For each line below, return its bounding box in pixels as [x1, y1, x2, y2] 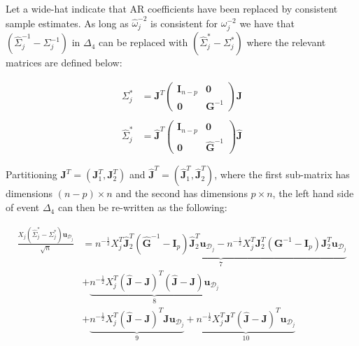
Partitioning [6, 167, 57, 182]
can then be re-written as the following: [57, 200, 227, 215]
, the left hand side [272, 186, 354, 201]
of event [6, 200, 40, 215]
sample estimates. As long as [6, 15, 129, 30]
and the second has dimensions [115, 186, 248, 201]
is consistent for [150, 15, 218, 30]
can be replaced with [99, 35, 188, 50]
